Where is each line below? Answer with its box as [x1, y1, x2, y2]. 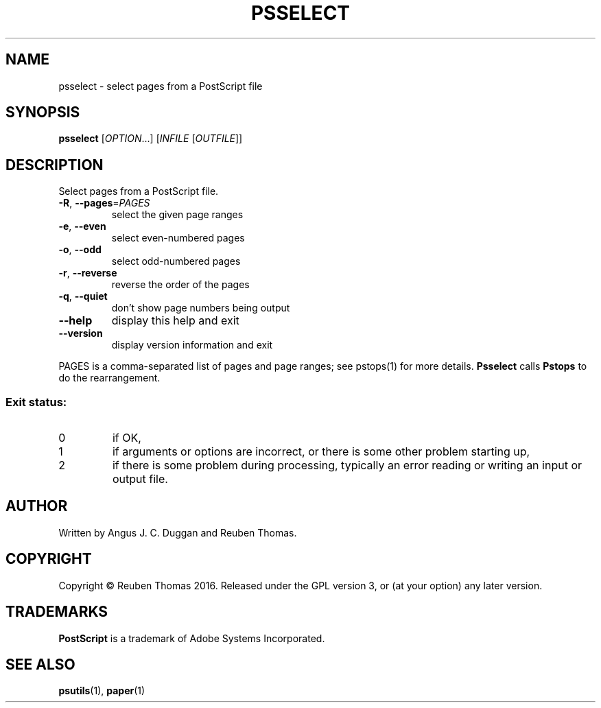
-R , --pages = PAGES [58, 197, 150, 209]
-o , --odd [58, 244, 102, 256]
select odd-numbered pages [111, 255, 241, 268]
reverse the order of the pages [111, 279, 250, 291]
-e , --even [58, 220, 106, 233]
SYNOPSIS [5, 104, 80, 121]
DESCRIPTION [5, 156, 104, 174]
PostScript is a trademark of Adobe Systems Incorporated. [58, 632, 325, 644]
